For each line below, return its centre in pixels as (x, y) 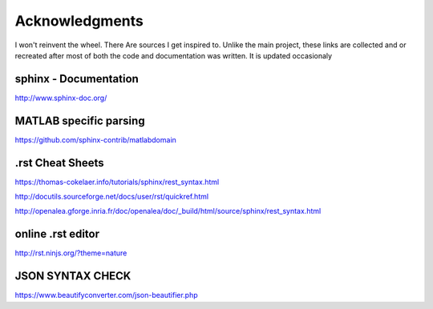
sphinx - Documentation (77, 79)
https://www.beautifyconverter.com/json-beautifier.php (106, 295)
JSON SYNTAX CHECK (73, 276)
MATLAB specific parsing (80, 120)
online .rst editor (57, 234)
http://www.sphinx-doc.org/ (61, 98)
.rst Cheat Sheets (59, 163)
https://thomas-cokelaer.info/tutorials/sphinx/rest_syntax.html (117, 182)
